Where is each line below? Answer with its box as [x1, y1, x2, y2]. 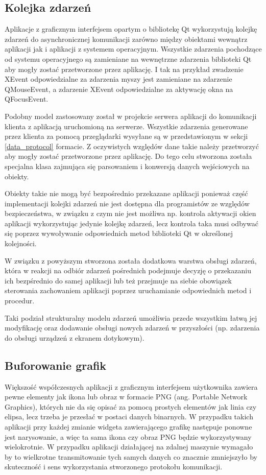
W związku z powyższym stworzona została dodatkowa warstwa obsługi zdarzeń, [5, 255, 257, 266]
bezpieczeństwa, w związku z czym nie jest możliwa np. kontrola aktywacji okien [5, 208, 256, 219]
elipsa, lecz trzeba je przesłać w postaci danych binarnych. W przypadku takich [5, 411, 253, 422]
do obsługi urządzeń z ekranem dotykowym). [5, 332, 144, 343]
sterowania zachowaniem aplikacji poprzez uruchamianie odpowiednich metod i [5, 285, 252, 296]
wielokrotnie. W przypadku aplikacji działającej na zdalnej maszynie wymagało [5, 441, 253, 452]
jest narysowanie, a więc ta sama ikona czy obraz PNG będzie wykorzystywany [5, 431, 252, 442]
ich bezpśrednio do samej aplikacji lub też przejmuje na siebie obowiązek [5, 275, 232, 286]
